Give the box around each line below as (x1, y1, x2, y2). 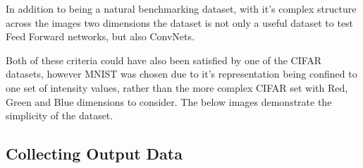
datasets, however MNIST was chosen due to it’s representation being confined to (6, 66, 357, 81)
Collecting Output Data (6, 143, 183, 164)
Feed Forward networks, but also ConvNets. (6, 29, 195, 44)
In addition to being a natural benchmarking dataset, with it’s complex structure (6, 1, 357, 16)
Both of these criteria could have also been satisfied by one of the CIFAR (6, 52, 322, 67)
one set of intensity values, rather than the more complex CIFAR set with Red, (6, 80, 348, 95)
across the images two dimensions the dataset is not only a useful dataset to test (6, 15, 354, 30)
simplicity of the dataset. (6, 108, 113, 123)
